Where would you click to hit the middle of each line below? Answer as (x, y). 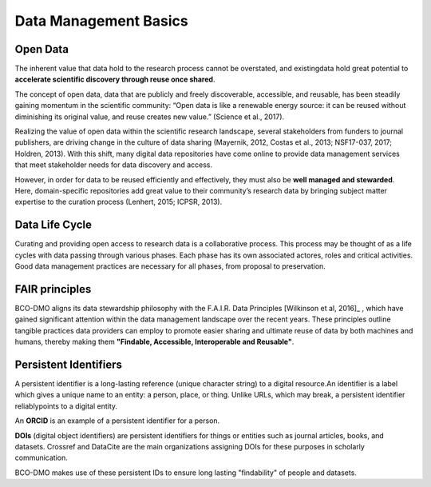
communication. (41, 458)
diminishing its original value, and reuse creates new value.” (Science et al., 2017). (150, 117)
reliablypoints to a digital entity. (66, 406)
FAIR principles (53, 289)
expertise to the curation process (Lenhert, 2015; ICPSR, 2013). (119, 202)
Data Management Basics (101, 21)
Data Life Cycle (53, 225)
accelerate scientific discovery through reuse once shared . (115, 79)
